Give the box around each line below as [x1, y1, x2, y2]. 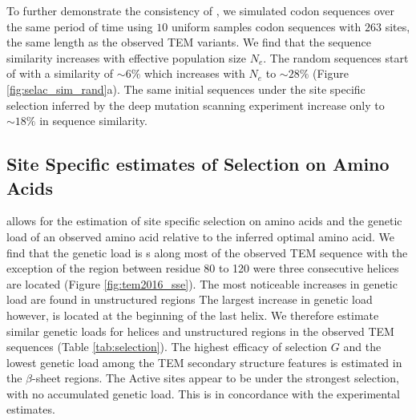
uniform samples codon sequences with [171, 18, 361, 34]
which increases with [143, 65, 245, 82]
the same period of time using [6, 18, 153, 34]
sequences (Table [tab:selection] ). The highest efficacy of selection [6, 338, 328, 355]
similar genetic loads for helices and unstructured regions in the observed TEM [6, 322, 394, 339]
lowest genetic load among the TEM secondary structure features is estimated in [6, 353, 402, 370]
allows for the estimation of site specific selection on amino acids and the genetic [6, 212, 402, 229]
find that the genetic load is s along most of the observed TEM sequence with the [6, 244, 408, 260]
